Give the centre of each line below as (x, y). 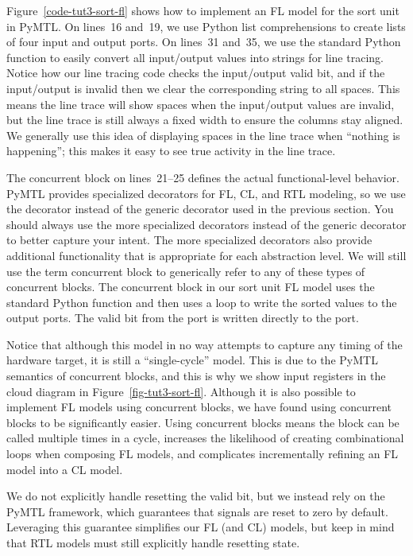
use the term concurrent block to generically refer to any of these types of (186, 271)
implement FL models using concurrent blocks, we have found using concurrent (199, 407)
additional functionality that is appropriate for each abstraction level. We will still (206, 255)
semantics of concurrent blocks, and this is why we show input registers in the (196, 376)
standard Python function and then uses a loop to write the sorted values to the (202, 302)
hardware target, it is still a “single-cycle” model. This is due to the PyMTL (192, 360)
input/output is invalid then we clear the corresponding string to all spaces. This (203, 88)
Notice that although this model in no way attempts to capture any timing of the (205, 344)
